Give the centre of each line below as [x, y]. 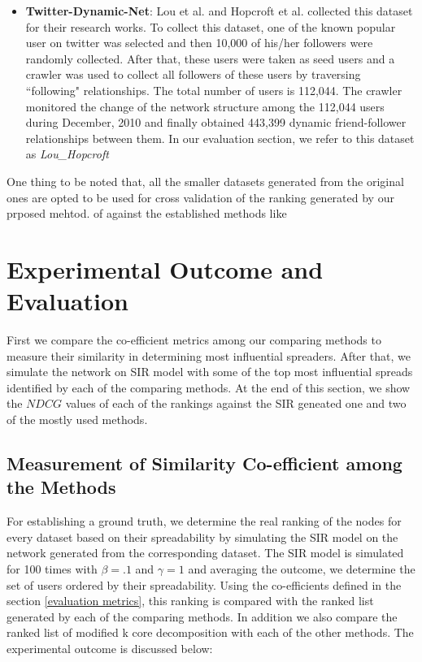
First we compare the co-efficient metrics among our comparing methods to [194, 340]
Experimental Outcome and [165, 268]
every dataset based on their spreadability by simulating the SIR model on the [202, 537]
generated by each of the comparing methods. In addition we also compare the [202, 616]
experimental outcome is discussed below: [110, 648]
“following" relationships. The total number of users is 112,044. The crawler [214, 90]
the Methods [61, 487]
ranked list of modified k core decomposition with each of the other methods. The [210, 632]
